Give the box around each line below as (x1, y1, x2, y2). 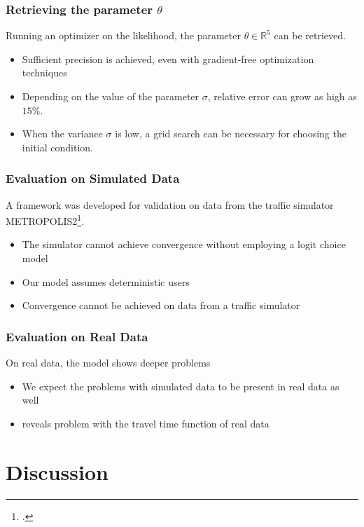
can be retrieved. (274, 28, 346, 43)
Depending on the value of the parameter (22, 89, 199, 103)
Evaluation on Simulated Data (6, 170, 180, 187)
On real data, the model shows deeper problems (6, 355, 211, 370)
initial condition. (22, 139, 93, 154)
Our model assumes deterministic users (22, 274, 190, 289)
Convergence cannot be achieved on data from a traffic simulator (22, 298, 300, 313)
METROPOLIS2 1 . (6, 212, 85, 228)
